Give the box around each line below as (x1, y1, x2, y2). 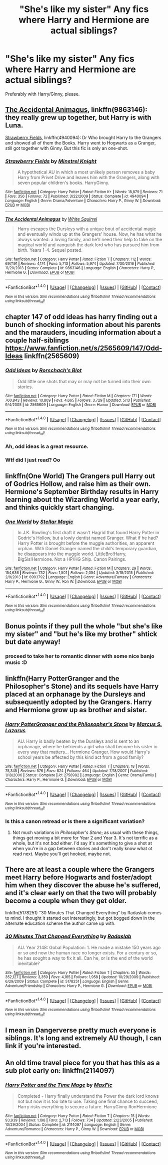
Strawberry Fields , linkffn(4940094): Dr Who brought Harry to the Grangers (5, 134, 161, 140)
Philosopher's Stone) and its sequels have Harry (5, 682, 159, 691)
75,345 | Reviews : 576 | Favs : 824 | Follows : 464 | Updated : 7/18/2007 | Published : (5, 768, 148, 773)
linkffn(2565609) (24, 352, 79, 361)
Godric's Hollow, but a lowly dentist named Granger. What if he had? (17, 535, 158, 541)
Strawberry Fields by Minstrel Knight (5, 157, 97, 164)
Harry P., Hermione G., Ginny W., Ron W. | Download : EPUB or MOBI (5, 579, 122, 584)
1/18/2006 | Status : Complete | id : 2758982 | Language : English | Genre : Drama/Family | (5, 773, 156, 778)
